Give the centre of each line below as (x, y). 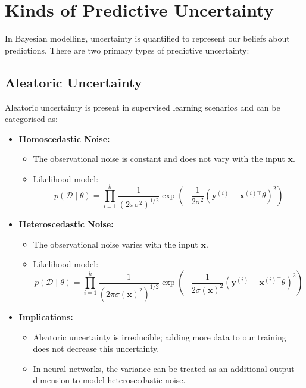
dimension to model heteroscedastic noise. (109, 380)
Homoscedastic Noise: (64, 138)
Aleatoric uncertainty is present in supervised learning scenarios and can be (143, 107)
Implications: (46, 316)
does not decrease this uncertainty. (96, 348)
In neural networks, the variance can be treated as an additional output (164, 368)
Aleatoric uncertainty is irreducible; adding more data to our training (160, 337)
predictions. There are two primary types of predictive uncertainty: (127, 50)
